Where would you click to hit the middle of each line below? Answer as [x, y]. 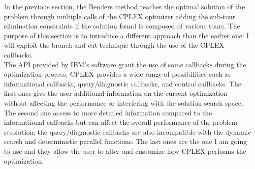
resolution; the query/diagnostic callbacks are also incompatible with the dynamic [127, 131]
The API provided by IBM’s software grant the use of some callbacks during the [125, 64]
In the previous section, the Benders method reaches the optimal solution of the [125, 6]
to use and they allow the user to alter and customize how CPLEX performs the [125, 151]
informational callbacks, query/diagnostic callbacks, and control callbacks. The [123, 83]
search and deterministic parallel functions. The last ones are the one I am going [126, 141]
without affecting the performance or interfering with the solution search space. [124, 102]
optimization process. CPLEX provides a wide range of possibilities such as [117, 74]
